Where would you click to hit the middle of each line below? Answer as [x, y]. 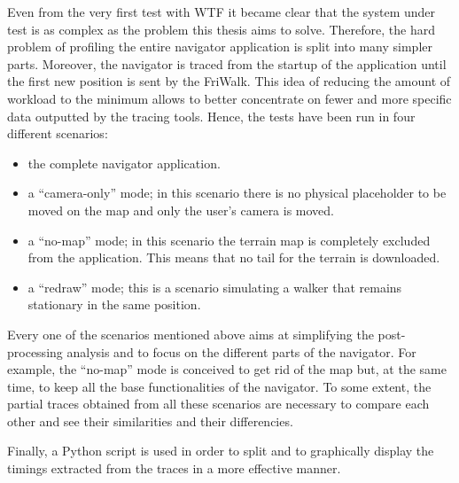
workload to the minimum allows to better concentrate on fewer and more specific [229, 98]
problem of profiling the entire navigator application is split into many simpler [220, 47]
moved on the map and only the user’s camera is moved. [181, 210]
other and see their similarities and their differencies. [150, 421]
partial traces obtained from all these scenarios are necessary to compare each [218, 404]
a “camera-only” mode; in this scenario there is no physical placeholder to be [237, 193]
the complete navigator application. [124, 163]
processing [35, 351]
